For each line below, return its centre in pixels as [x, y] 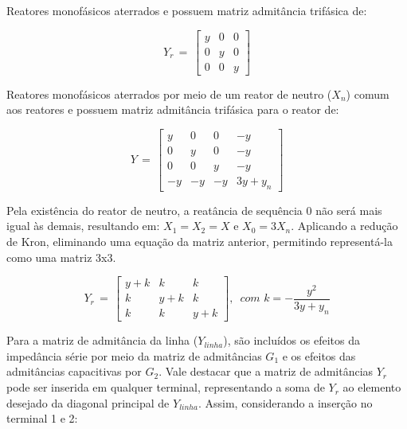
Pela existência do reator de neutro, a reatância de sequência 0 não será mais [194, 210]
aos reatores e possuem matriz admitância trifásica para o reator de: [173, 109]
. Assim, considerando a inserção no [285, 402]
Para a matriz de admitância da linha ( [102, 340]
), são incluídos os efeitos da [292, 340]
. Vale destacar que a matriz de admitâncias [266, 371]
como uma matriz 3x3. [61, 257]
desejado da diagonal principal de [88, 402]
